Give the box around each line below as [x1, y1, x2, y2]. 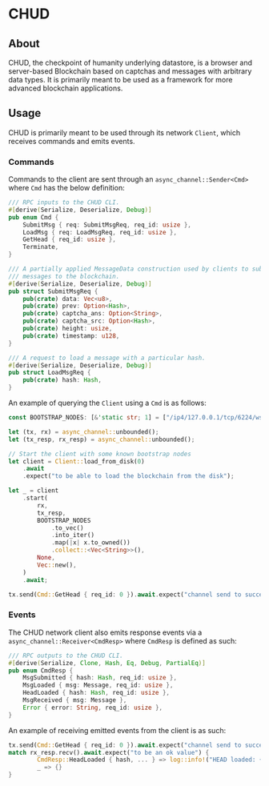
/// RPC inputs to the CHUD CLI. [8, 199, 120, 207]
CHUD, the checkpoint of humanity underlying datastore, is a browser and [8, 58, 253, 67]
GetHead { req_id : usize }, [22, 235, 116, 244]
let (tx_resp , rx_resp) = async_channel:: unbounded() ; [8, 435, 195, 443]
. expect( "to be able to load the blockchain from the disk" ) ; [22, 472, 235, 480]
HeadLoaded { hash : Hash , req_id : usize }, [22, 689, 171, 697]
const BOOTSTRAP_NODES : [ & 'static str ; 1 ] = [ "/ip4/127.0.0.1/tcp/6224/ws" [8, 414, 267, 422]
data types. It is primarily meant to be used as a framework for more [8, 75, 233, 84]
